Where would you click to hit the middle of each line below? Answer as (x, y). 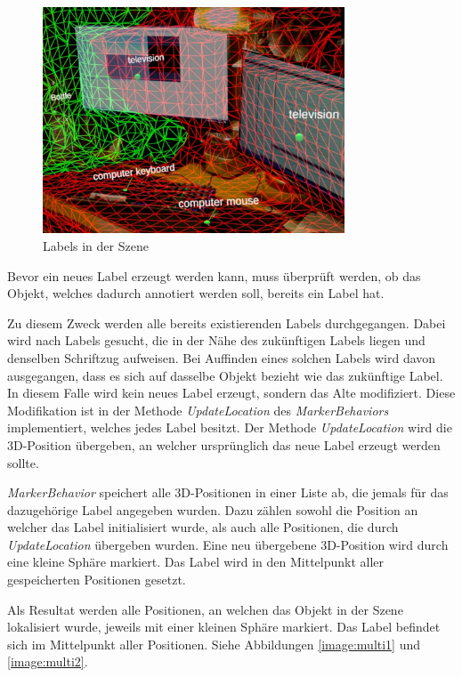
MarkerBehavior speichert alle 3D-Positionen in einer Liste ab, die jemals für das (228, 492)
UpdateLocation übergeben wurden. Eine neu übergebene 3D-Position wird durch (228, 544)
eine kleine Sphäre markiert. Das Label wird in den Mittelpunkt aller (196, 562)
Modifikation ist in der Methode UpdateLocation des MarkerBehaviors (198, 410)
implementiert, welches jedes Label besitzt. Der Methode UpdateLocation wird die (230, 427)
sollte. (23, 462)
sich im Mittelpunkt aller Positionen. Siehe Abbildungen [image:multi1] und (214, 644)
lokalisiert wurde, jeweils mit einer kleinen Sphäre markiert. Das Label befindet (224, 627)
